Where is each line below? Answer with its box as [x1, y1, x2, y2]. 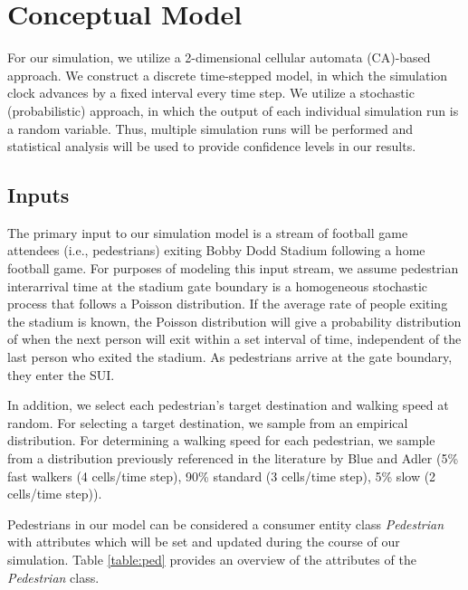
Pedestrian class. [7, 567, 100, 586]
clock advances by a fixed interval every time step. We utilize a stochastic [7, 83, 415, 102]
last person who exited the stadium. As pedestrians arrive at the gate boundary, [7, 347, 453, 366]
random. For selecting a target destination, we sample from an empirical [7, 413, 408, 432]
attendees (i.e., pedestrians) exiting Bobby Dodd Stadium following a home [7, 241, 425, 260]
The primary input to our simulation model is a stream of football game [7, 223, 408, 242]
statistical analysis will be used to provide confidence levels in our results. [7, 137, 416, 156]
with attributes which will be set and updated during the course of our [7, 532, 400, 551]
